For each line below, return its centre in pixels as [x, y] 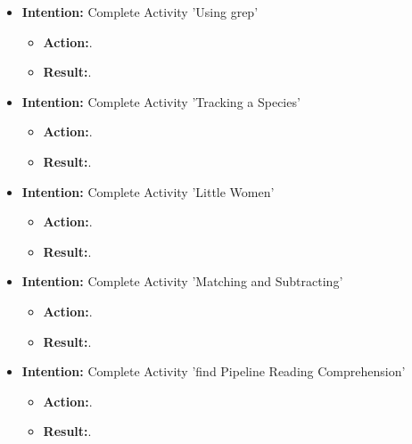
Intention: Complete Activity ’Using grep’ [140, 12]
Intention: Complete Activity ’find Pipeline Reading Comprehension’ [214, 371]
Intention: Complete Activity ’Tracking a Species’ [161, 101]
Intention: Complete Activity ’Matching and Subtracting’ [182, 281]
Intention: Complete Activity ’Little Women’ [148, 191]
